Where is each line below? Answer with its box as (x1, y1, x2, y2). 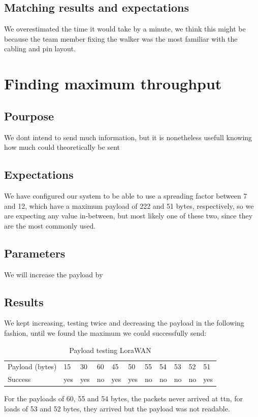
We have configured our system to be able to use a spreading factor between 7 (4, 190, 247, 201)
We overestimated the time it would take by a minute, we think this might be (4, 23, 246, 34)
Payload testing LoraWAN (69, 344, 151, 355)
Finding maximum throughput (4, 73, 222, 94)
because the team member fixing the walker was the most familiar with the (4, 33, 238, 44)
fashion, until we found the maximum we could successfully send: (4, 327, 207, 338)
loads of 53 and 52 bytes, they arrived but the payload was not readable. (4, 403, 230, 413)
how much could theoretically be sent (4, 142, 120, 152)
